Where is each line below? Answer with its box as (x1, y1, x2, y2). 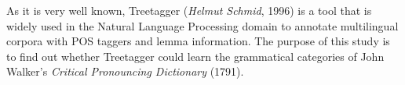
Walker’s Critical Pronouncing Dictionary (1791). (6, 63, 244, 80)
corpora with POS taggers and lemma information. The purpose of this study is (6, 33, 390, 49)
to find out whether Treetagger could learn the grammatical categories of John (6, 48, 385, 64)
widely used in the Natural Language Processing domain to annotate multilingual (6, 17, 399, 34)
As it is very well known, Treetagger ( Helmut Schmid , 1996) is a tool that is (6, 2, 372, 18)
